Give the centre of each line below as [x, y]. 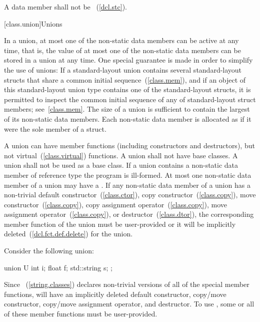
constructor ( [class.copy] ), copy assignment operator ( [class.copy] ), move [116, 204]
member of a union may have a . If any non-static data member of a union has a [127, 185]
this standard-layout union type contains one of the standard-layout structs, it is [127, 89]
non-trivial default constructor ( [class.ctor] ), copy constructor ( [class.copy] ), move [130, 195]
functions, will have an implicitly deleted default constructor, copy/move [115, 294]
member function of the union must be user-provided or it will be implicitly [120, 224]
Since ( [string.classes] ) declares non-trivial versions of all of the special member [127, 284]
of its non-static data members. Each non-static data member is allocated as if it [128, 118]
